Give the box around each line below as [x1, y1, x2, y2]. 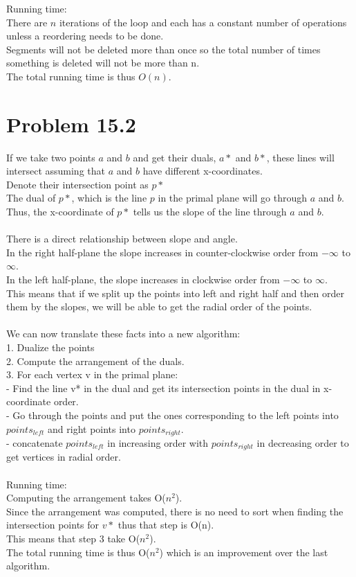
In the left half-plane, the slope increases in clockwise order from [6, 272, 280, 287]
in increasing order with [107, 436, 209, 450]
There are [6, 15, 48, 29]
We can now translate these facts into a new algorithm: [6, 326, 241, 341]
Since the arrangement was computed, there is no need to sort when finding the [6, 504, 344, 518]
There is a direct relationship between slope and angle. [6, 231, 238, 246]
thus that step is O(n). [118, 517, 214, 532]
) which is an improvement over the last [159, 544, 328, 559]
